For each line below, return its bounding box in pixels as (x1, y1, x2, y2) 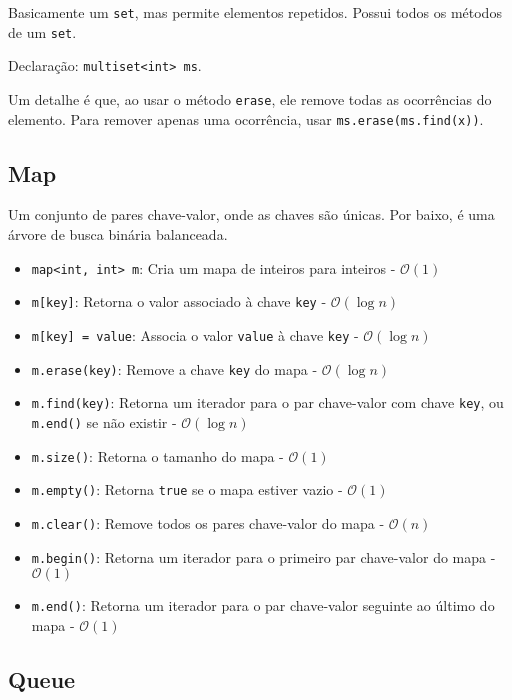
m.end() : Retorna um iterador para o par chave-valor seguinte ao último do (31, 595, 495, 616)
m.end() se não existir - (31, 411, 177, 432)
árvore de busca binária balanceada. (8, 224, 228, 245)
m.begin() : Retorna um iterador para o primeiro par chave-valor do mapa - (31, 546, 496, 567)
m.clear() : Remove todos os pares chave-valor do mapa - (31, 512, 385, 533)
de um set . (8, 21, 77, 42)
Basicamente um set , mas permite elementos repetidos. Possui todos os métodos (8, 2, 502, 22)
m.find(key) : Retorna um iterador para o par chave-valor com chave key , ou (31, 392, 504, 413)
